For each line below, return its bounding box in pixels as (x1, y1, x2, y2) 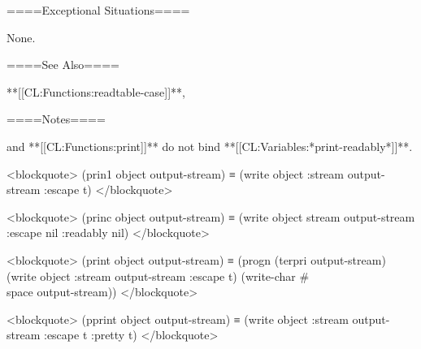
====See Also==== (7, 56, 119, 73)
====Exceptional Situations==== (7, 2, 190, 18)
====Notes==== (7, 110, 106, 127)
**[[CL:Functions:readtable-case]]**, (7, 83, 185, 100)
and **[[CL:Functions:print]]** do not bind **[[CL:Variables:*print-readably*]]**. (7, 137, 413, 154)
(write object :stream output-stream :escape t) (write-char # (7, 267, 310, 284)
